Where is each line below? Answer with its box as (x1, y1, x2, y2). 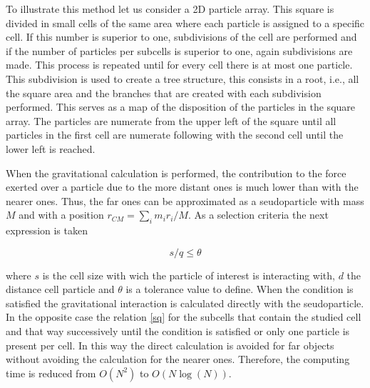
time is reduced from (6, 365, 96, 380)
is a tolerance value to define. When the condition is (125, 282, 354, 297)
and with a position (19, 207, 104, 222)
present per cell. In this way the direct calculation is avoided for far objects (6, 337, 334, 352)
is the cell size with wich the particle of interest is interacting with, (42, 267, 335, 282)
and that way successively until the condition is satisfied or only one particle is (6, 324, 350, 339)
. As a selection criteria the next (187, 207, 329, 222)
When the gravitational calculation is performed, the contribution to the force (6, 165, 346, 180)
